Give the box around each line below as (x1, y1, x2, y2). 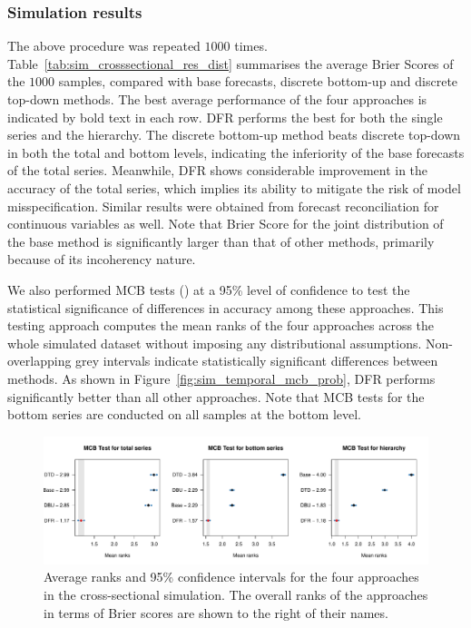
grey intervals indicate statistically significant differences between (75, 351, 438, 370)
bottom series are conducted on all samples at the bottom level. (7, 405, 362, 424)
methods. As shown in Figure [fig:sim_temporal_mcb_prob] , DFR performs (7, 368, 436, 388)
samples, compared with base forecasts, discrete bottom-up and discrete (58, 72, 458, 91)
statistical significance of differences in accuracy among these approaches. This (7, 298, 444, 317)
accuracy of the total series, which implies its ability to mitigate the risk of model (7, 178, 461, 197)
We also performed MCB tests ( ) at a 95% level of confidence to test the (7, 280, 410, 299)
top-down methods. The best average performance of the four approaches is (7, 90, 427, 108)
